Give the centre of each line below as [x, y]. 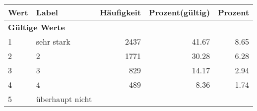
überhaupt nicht [64, 99]
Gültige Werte [36, 27]
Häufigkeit [121, 12]
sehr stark [53, 41]
